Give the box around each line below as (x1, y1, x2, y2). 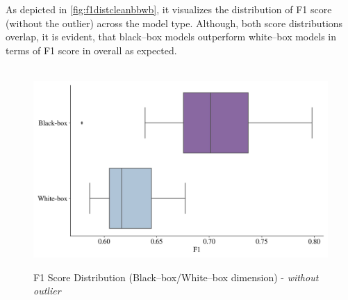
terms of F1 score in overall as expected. (6, 42, 177, 57)
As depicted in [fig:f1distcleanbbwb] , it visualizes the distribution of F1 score (6, 2, 332, 16)
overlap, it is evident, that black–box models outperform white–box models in (6, 29, 336, 44)
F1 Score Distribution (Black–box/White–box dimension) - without (33, 269, 319, 284)
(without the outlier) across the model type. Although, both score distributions (6, 15, 343, 30)
